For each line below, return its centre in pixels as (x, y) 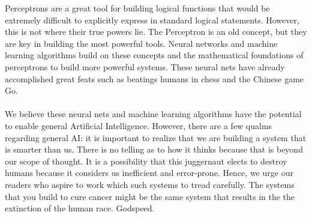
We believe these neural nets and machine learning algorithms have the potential (153, 114)
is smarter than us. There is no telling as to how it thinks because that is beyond (154, 149)
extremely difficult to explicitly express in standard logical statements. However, (152, 20)
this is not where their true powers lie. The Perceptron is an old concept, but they (156, 32)
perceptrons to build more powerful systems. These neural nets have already (145, 66)
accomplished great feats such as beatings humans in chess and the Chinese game (154, 78)
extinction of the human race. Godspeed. (80, 208)
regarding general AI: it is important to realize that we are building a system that (156, 137)
